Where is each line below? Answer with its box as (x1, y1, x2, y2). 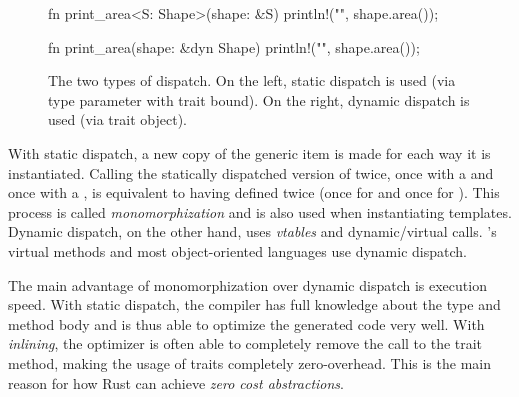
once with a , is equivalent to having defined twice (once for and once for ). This (8, 182, 500, 203)
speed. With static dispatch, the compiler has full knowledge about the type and (8, 294, 501, 315)
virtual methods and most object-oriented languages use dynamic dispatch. (8, 240, 467, 261)
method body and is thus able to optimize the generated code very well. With (8, 313, 485, 334)
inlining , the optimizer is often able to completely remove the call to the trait (8, 333, 483, 354)
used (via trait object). (48, 109, 187, 130)
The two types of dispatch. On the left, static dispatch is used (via (48, 70, 456, 91)
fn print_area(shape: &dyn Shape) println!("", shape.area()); (48, 36, 420, 57)
